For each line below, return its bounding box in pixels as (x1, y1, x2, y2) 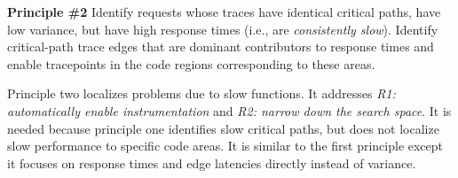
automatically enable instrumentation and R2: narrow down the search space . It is (7, 101, 452, 120)
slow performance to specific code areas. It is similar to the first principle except (7, 136, 444, 155)
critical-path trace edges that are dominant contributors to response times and (7, 37, 434, 56)
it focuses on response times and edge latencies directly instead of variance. (7, 153, 416, 172)
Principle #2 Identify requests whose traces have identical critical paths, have (7, 3, 441, 20)
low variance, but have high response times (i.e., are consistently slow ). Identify (7, 19, 438, 38)
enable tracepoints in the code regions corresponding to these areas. (7, 54, 375, 73)
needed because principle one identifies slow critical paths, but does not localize (7, 119, 439, 137)
